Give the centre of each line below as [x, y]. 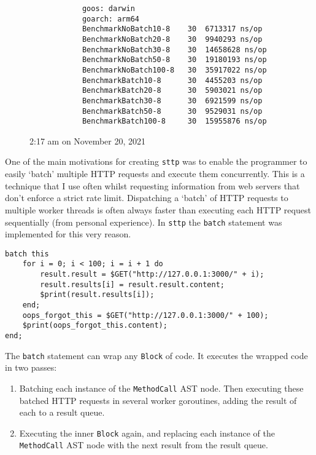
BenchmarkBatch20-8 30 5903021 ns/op [172, 91]
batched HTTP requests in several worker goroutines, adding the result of [158, 400]
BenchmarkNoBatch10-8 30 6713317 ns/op [172, 29]
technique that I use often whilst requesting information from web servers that [152, 185]
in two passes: [31, 367]
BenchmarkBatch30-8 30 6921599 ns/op [172, 101]
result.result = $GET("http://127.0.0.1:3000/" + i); [152, 275]
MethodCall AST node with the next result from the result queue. [144, 445]
